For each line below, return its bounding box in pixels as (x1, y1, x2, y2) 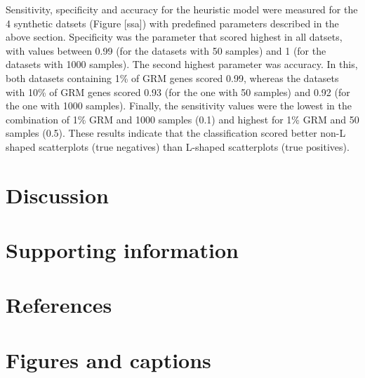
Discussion (6, 180, 109, 209)
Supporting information (6, 236, 239, 264)
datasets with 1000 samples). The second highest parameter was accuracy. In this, (6, 57, 358, 72)
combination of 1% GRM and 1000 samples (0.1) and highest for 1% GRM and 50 (6, 112, 359, 126)
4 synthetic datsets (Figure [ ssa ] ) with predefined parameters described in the (6, 15, 339, 30)
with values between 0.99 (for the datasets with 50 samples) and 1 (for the (6, 43, 326, 58)
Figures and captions (6, 345, 211, 374)
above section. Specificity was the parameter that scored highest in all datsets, (6, 29, 343, 44)
